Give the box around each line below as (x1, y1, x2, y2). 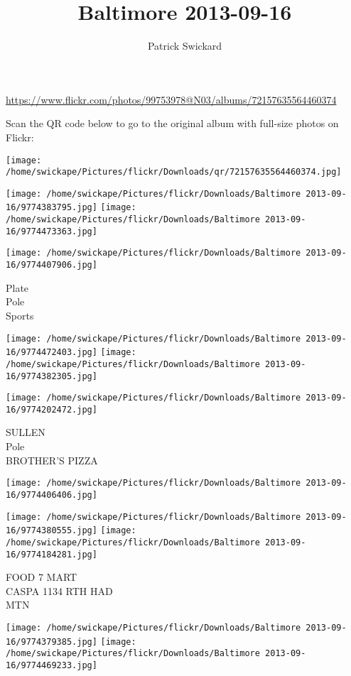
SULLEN (6, 425, 45, 440)
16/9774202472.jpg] (6, 404, 97, 415)
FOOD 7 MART (6, 569, 77, 584)
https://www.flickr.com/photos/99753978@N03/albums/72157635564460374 (6, 92, 337, 107)
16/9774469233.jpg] (6, 660, 97, 670)
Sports (6, 307, 34, 322)
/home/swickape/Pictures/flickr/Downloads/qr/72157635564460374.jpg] (6, 167, 342, 178)
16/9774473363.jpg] (6, 226, 97, 236)
